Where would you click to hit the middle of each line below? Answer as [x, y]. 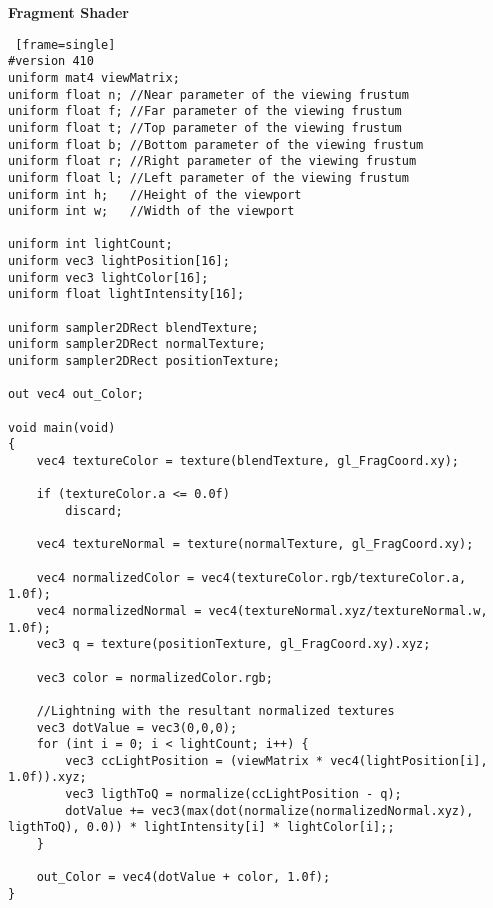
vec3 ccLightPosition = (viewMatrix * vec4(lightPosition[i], [276, 760]
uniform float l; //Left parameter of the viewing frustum [208, 177]
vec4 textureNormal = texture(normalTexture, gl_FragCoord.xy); [255, 544]
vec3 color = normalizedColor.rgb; [154, 677]
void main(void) [62, 427]
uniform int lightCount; [90, 244]
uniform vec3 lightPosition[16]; [119, 261]
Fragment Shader [68, 12]
